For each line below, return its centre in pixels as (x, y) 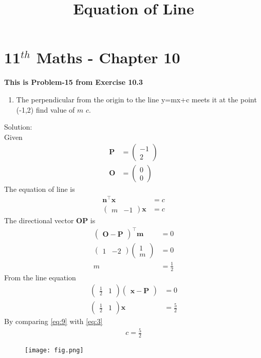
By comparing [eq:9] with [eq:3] (53, 321)
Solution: (18, 127)
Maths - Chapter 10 (108, 57)
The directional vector (39, 220)
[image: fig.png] (54, 351)
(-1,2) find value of (45, 109)
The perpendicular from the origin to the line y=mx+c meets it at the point (136, 99)
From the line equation (40, 277)
